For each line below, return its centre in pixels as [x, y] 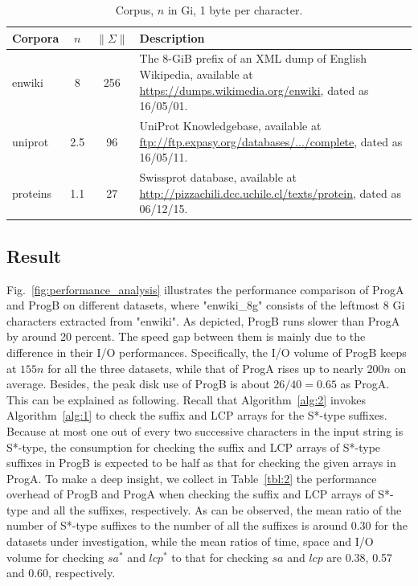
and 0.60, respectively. [61, 573]
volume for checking [55, 557]
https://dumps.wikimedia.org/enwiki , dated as [254, 90]
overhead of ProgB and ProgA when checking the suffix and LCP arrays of [191, 494]
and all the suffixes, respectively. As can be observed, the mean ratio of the [217, 509]
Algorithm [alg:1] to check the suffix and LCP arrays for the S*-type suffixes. [197, 415]
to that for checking [220, 557]
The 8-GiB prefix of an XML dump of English [253, 58]
